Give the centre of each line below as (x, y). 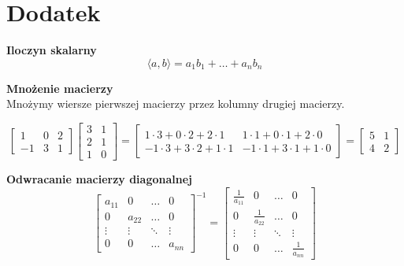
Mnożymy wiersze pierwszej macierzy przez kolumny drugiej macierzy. (176, 103)
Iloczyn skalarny (52, 50)
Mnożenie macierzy (60, 88)
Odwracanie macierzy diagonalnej (99, 179)
